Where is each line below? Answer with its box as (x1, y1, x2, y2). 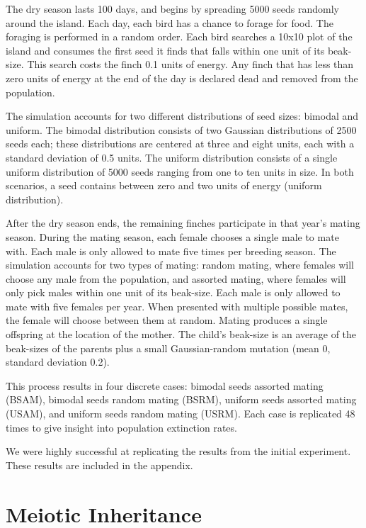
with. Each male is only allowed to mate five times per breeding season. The (6, 243, 336, 258)
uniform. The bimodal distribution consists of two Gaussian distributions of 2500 (6, 122, 357, 137)
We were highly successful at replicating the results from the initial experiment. (6, 444, 351, 459)
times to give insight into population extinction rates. (6, 420, 237, 434)
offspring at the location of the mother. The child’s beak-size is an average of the (6, 327, 357, 342)
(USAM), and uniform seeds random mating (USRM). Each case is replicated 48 (6, 406, 355, 421)
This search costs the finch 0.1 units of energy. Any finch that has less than (27, 57, 354, 72)
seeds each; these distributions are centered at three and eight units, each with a (6, 136, 355, 151)
